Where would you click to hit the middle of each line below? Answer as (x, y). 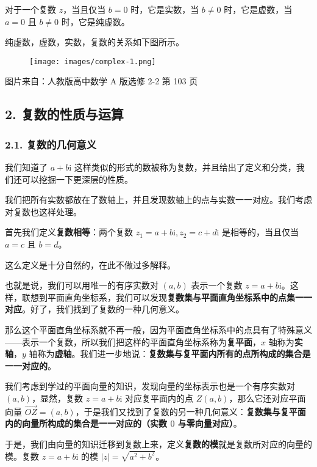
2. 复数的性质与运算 (64, 114)
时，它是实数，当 (165, 9)
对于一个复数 (30, 9)
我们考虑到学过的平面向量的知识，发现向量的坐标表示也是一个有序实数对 (150, 386)
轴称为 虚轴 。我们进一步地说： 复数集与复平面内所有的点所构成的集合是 (170, 354)
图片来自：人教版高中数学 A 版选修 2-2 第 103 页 (102, 81)
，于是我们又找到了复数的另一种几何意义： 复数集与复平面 (191, 411)
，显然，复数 (58, 398)
